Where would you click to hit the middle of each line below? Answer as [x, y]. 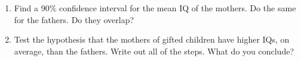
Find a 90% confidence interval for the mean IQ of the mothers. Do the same [155, 8]
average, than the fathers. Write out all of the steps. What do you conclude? [154, 51]
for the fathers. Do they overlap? [74, 19]
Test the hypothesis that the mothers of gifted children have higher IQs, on [152, 39]
